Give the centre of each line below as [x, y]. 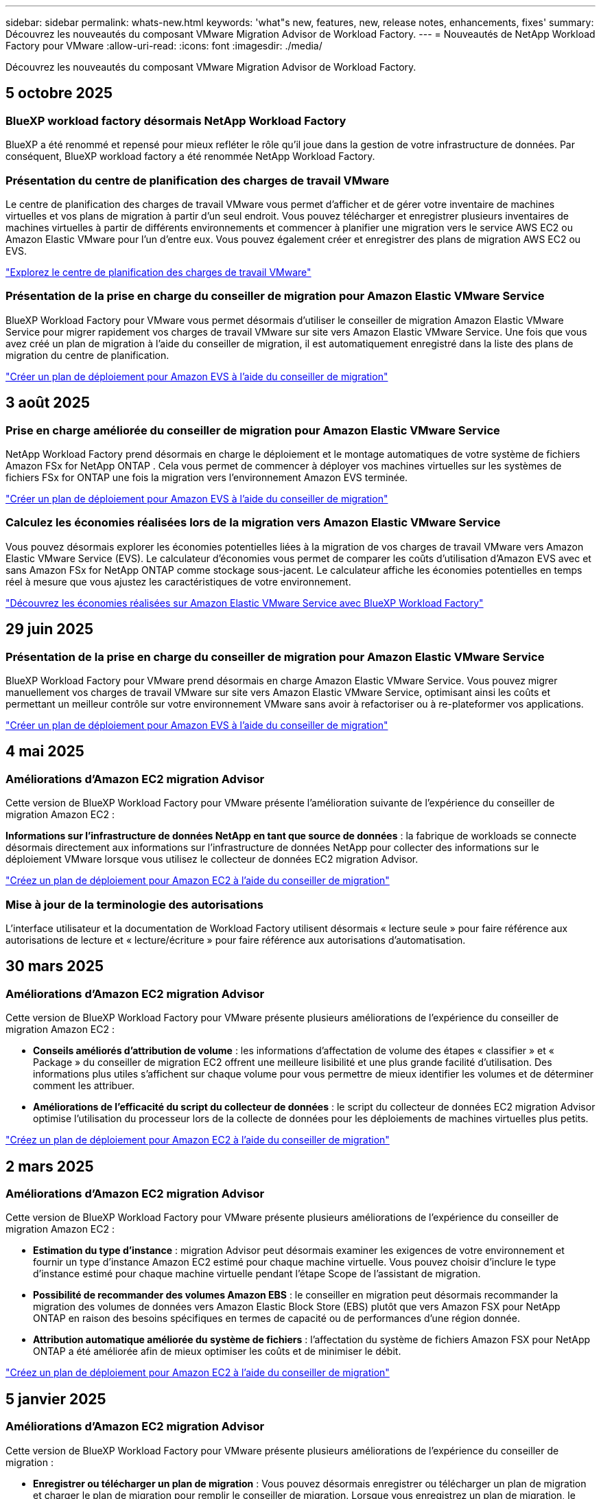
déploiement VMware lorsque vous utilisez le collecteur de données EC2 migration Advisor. [212, 859]
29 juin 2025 [50, 629]
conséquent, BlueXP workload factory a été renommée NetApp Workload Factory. [190, 156]
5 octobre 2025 [59, 93]
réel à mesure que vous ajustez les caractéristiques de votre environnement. [178, 581]
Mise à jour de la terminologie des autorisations [134, 904]
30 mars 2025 [55, 966]
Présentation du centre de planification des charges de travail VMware [198, 180]
